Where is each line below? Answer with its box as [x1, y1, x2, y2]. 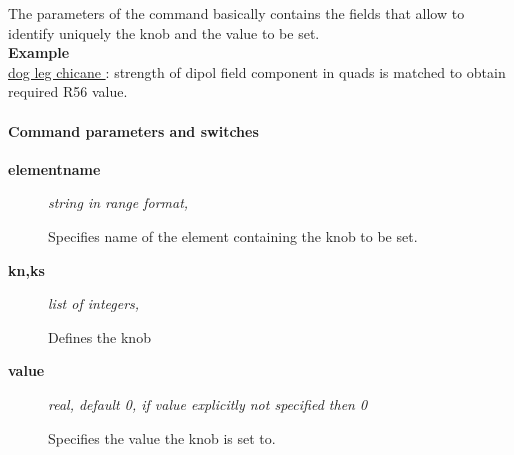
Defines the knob [48, 326, 151, 347]
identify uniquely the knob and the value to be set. [8, 22, 320, 43]
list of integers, [48, 293, 140, 314]
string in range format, [48, 192, 189, 213]
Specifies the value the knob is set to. [48, 427, 276, 448]
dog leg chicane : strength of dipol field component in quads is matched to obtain [8, 61, 506, 82]
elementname [8, 158, 101, 179]
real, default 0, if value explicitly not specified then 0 [48, 393, 368, 414]
